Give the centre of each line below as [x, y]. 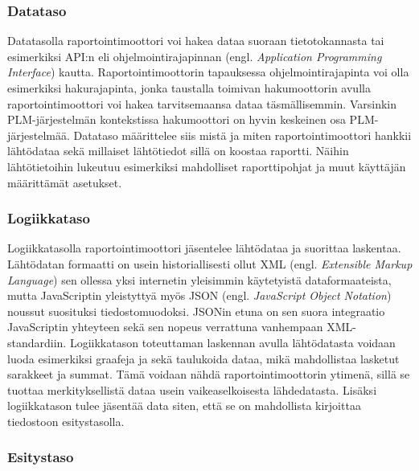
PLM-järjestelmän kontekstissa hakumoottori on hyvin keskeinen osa [177, 119]
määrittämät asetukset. [65, 182]
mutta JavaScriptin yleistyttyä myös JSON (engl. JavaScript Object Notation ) [199, 295]
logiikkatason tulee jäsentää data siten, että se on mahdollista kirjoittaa [184, 405]
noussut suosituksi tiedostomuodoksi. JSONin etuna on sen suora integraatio [196, 311]
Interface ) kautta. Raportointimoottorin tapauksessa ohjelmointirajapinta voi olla [208, 72]
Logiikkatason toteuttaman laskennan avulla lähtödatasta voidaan [232, 342]
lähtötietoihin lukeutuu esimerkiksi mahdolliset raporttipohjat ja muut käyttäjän [207, 166]
